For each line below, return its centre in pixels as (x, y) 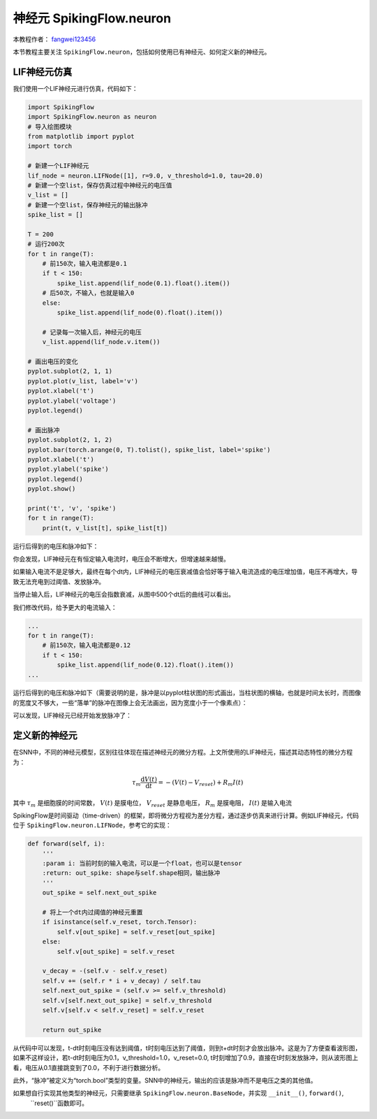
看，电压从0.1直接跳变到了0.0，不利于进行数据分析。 (88, 1067)
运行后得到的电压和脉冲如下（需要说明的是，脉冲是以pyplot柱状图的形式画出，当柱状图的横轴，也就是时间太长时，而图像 (187, 693)
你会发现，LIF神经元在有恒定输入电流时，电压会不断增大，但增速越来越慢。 (121, 559)
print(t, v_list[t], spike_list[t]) (105, 528)
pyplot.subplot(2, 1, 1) (70, 371)
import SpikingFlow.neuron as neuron (92, 117)
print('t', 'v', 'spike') (72, 508)
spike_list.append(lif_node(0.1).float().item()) (143, 283)
